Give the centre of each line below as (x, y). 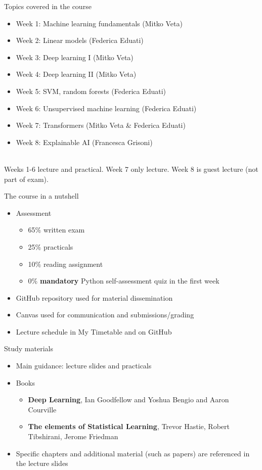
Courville (42, 409)
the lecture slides (42, 463)
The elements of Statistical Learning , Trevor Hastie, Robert (129, 426)
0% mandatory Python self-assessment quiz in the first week (124, 281)
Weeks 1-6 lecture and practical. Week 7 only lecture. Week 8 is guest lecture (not (131, 169)
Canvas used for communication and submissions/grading (105, 315)
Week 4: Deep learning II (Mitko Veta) (76, 74)
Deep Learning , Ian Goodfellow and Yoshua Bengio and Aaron (128, 399)
